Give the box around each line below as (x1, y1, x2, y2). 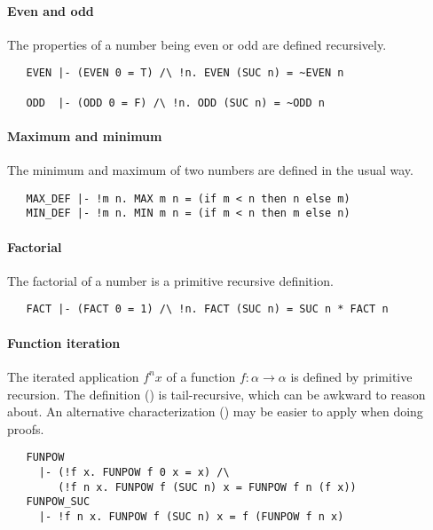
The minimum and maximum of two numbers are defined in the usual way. (7, 161, 413, 179)
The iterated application (7, 367, 139, 385)
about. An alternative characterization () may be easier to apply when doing (7, 402, 423, 421)
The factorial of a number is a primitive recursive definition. (7, 271, 334, 289)
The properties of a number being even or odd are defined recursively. (7, 35, 387, 53)
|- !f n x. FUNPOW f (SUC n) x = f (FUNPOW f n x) (38, 510, 344, 523)
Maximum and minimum (7, 126, 162, 145)
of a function (166, 367, 236, 385)
